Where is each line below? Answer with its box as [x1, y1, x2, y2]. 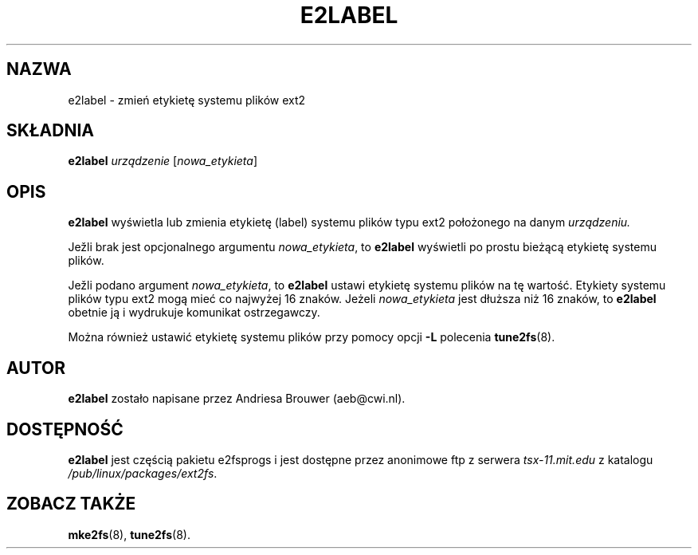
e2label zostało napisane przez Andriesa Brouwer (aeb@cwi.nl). [68, 392, 406, 406]
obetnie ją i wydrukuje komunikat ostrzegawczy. [68, 305, 320, 320]
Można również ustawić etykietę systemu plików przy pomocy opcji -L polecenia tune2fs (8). [68, 330, 555, 344]
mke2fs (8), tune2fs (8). [68, 527, 190, 541]
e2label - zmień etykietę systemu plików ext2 [68, 92, 306, 107]
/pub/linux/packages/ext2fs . [68, 466, 218, 480]
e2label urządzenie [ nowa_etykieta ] [68, 154, 257, 168]
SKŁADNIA [6, 120, 94, 141]
